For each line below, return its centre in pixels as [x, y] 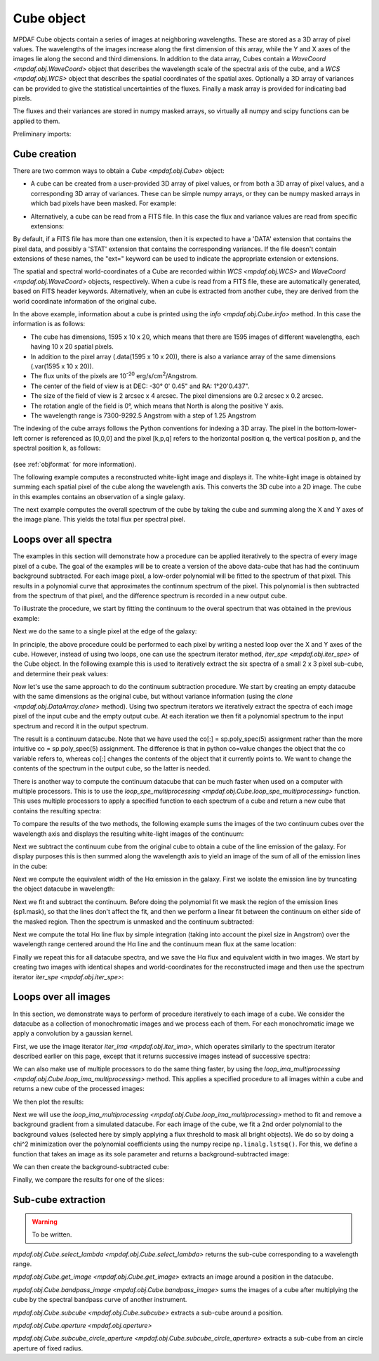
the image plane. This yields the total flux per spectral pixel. [99, 520]
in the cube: [30, 866]
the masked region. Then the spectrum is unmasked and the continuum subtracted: [133, 922]
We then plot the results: [48, 1102]
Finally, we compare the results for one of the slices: [89, 1180]
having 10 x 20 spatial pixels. [72, 347]
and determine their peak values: [61, 673]
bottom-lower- [336, 428]
